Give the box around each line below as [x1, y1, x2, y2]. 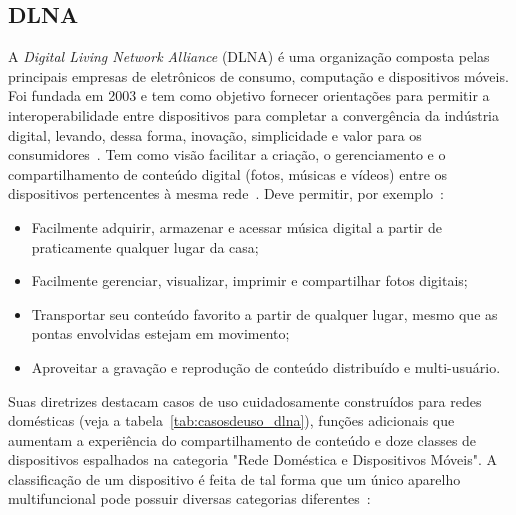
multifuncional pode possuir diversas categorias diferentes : [8, 488, 371, 509]
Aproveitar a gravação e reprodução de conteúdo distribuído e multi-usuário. [31, 356, 501, 377]
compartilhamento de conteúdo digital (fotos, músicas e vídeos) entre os [8, 163, 448, 184]
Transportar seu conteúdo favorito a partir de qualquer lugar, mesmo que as [31, 303, 498, 324]
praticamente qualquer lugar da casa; [31, 236, 259, 257]
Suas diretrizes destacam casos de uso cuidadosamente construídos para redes [8, 390, 482, 411]
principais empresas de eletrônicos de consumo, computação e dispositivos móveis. [8, 65, 509, 86]
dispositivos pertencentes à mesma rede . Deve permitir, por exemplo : [8, 183, 444, 204]
